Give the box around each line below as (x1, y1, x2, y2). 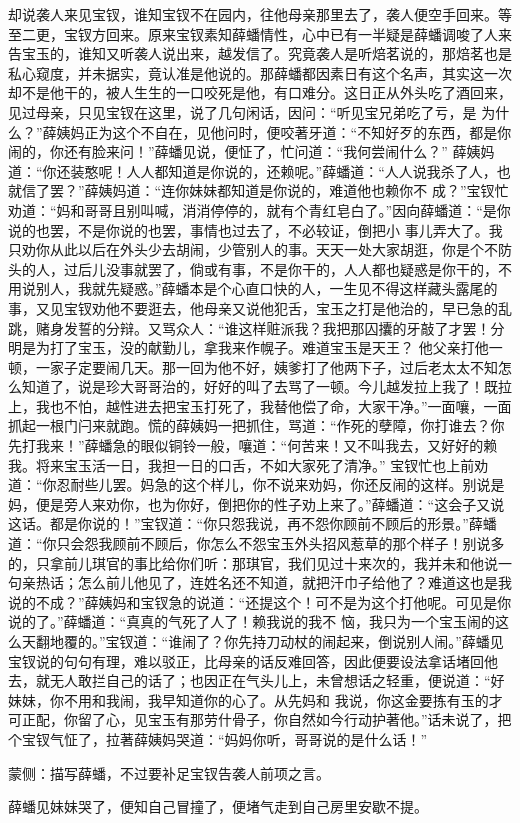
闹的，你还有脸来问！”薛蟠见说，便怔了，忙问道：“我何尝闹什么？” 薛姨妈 (8, 141, 495, 162)
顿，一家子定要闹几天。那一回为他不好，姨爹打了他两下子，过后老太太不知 (8, 356, 498, 377)
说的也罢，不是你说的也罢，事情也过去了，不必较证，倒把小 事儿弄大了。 (8, 219, 489, 240)
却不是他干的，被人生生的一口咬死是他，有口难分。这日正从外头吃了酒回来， (8, 82, 512, 103)
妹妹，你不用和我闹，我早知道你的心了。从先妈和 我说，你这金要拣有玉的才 (8, 689, 503, 710)
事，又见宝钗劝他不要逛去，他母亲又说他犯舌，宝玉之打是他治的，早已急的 (8, 297, 498, 318)
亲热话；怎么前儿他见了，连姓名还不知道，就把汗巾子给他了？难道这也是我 (21, 572, 512, 593)
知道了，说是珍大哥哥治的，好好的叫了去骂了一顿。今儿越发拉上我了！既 (21, 376, 498, 397)
